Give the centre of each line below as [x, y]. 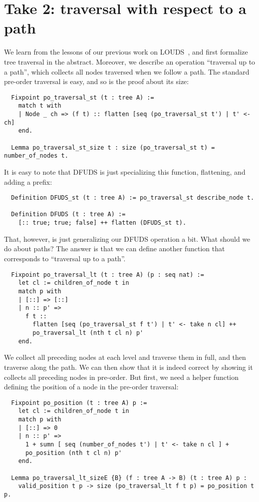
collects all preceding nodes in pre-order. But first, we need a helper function [122, 377]
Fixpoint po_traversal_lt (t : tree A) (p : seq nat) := [108, 275]
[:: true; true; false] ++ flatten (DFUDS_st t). [102, 223]
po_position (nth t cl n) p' [74, 453]
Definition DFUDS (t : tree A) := [68, 214]
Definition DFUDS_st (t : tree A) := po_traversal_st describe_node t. [133, 198]
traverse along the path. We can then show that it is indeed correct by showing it [129, 367]
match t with [40, 106]
